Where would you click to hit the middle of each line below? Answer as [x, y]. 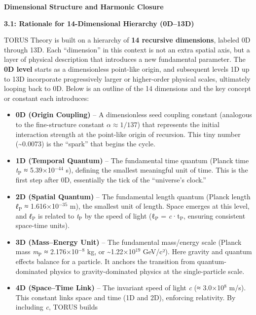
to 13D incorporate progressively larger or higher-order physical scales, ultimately [127, 78]
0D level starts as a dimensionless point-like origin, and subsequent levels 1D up [127, 68]
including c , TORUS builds [57, 307]
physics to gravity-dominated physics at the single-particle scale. [147, 271]
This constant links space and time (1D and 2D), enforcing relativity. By [126, 297]
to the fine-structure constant [60, 124]
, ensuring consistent [215, 215]
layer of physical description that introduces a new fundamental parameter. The [125, 59]
